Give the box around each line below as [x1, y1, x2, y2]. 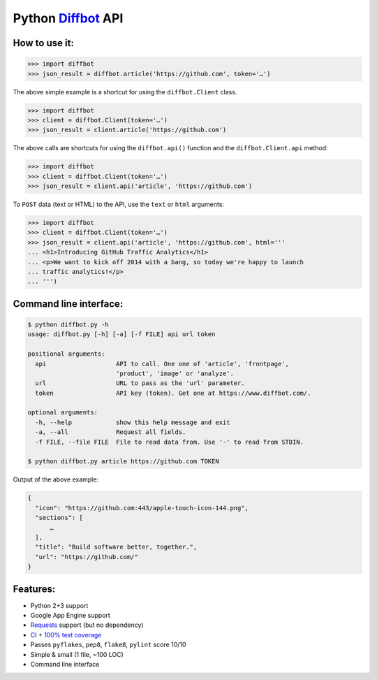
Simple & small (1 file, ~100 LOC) [30, 650, 124, 658]
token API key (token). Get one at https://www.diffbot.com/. [35, 389, 311, 397]
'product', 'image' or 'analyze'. [115, 369, 234, 377]
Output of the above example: [13, 475, 99, 484]
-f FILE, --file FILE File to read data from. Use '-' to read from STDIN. [35, 437, 304, 446]
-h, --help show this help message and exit [35, 418, 230, 426]
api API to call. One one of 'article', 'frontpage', [35, 360, 290, 368]
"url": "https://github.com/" [35, 553, 139, 560]
